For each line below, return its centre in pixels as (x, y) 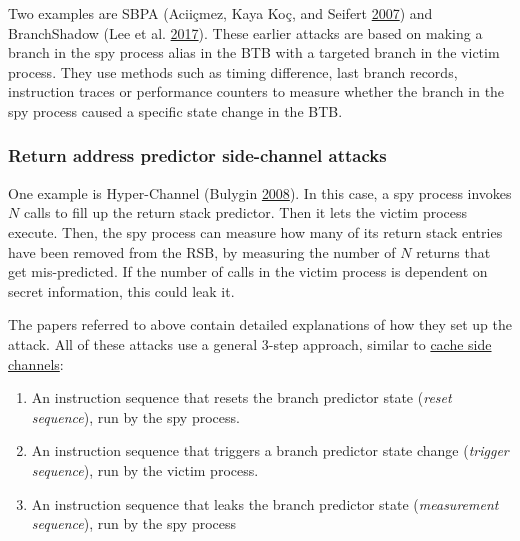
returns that (453, 251)
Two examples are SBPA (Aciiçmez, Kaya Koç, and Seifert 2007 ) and (220, 13)
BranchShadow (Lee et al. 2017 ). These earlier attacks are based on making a (245, 32)
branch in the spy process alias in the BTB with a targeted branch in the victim (254, 52)
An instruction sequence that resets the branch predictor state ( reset (241, 397)
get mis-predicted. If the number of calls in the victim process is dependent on (248, 271)
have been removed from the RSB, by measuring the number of (202, 251)
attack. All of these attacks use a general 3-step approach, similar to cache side (250, 343)
